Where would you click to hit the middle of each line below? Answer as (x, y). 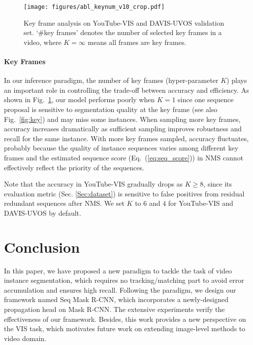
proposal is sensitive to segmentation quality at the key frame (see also (111, 109)
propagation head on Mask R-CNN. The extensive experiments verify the (114, 309)
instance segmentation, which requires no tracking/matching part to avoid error (124, 280)
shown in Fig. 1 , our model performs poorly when (79, 99)
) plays (237, 80)
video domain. (25, 338)
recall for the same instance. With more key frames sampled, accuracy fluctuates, (126, 138)
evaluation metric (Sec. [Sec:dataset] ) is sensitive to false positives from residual (124, 193)
